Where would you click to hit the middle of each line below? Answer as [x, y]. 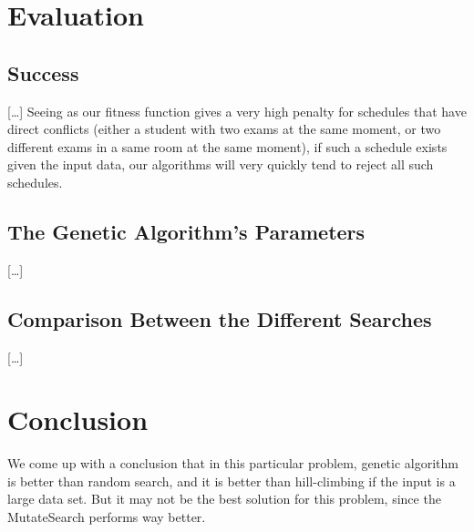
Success [43, 72]
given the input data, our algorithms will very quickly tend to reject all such [221, 164]
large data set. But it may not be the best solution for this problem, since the [224, 499]
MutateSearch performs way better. [107, 517]
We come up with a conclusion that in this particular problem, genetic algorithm [233, 463]
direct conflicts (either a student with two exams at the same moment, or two [224, 129]
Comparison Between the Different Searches [220, 318]
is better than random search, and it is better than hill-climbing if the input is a [232, 481]
